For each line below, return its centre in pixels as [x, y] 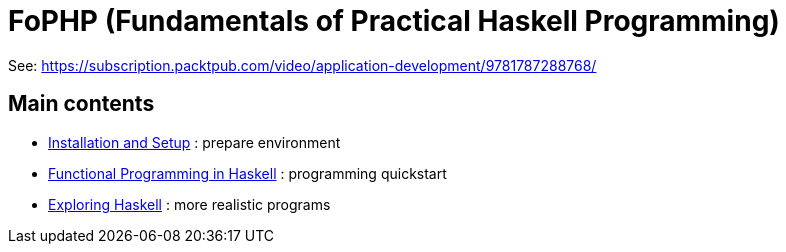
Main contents [81, 104]
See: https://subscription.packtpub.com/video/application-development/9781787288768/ [302, 65]
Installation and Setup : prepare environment [194, 142]
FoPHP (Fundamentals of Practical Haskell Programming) [394, 21]
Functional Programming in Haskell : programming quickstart [247, 173]
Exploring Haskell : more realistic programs [189, 204]
